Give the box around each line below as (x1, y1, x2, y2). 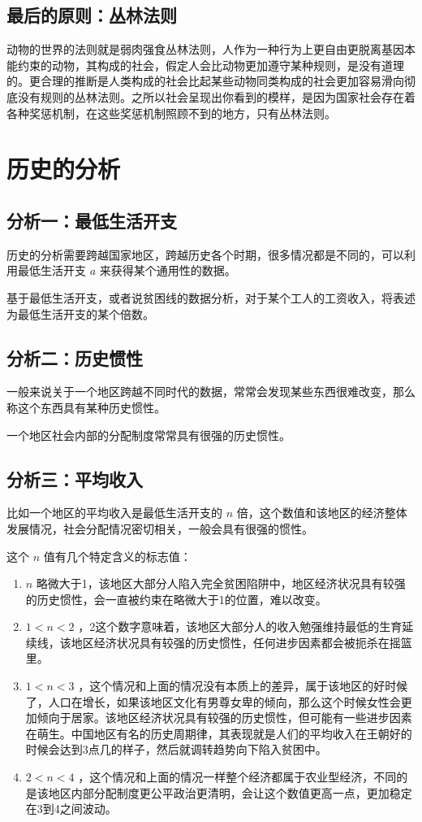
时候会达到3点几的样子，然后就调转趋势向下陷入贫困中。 (25, 741, 327, 758)
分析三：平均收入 (6, 466, 143, 491)
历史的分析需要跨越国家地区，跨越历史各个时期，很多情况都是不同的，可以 (6, 246, 404, 263)
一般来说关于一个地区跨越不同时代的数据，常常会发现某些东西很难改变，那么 (6, 383, 416, 400)
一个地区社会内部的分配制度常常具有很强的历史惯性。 (6, 426, 291, 443)
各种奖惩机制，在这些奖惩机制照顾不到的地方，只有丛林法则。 (6, 104, 336, 121)
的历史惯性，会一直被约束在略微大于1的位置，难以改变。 (25, 590, 327, 607)
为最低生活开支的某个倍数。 (6, 305, 154, 322)
